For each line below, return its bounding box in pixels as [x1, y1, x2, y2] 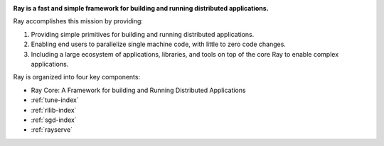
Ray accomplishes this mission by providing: [13, 17, 144, 26]
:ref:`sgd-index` [31, 116, 78, 124]
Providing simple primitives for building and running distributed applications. [31, 30, 255, 38]
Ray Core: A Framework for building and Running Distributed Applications [31, 86, 246, 94]
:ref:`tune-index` [31, 96, 79, 104]
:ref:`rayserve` [31, 125, 73, 134]
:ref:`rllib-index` [31, 106, 77, 114]
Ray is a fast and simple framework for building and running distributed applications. [13, 4, 270, 12]
